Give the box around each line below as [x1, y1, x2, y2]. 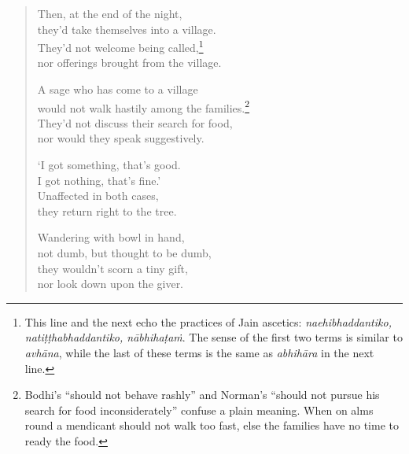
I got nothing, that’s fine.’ [37, 172, 161, 188]
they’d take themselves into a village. [37, 20, 216, 37]
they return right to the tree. [37, 202, 177, 219]
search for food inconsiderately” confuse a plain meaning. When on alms [24, 401, 374, 418]
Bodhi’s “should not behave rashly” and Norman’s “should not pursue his [24, 386, 380, 403]
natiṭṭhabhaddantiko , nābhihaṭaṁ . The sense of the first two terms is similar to [24, 329, 403, 345]
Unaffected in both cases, [37, 187, 159, 204]
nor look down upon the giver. [37, 275, 184, 292]
